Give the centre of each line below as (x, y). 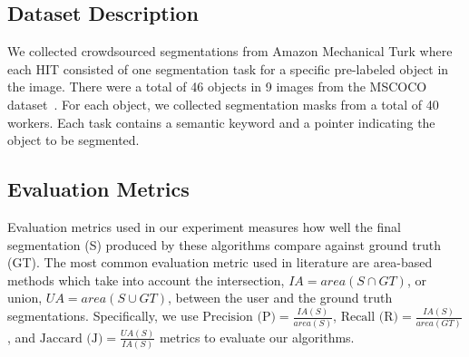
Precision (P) (239, 318)
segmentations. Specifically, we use (103, 316)
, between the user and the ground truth (280, 298)
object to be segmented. (73, 140)
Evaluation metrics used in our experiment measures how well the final (204, 226)
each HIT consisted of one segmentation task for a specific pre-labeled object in (228, 68)
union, (25, 298)
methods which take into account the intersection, (146, 280)
